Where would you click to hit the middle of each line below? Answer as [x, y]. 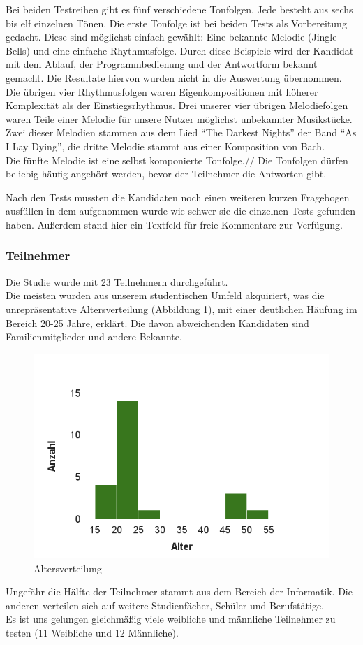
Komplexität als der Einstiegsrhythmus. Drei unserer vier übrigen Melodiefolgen [177, 105]
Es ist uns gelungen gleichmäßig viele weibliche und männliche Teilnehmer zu [171, 619]
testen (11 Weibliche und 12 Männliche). [92, 633]
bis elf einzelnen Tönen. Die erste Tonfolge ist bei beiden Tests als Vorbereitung [176, 23]
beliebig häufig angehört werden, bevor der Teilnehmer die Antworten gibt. [166, 174]
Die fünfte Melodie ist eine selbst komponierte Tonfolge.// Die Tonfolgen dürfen [177, 160]
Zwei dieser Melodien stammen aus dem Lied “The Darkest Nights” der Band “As [181, 132]
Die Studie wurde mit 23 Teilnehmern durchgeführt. [117, 281]
